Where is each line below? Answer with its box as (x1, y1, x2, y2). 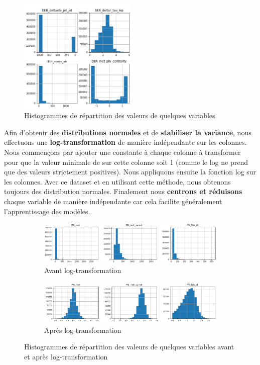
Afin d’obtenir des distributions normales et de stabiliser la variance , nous (4, 127, 251, 137)
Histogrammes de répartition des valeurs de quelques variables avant (24, 341, 234, 352)
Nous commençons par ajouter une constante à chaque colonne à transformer (4, 146, 241, 157)
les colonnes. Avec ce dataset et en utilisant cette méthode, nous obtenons (4, 176, 231, 187)
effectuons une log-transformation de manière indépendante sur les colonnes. (4, 137, 247, 147)
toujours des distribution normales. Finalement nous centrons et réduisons (4, 186, 242, 197)
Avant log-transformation (44, 265, 121, 276)
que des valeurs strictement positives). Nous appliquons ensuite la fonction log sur (4, 166, 256, 177)
